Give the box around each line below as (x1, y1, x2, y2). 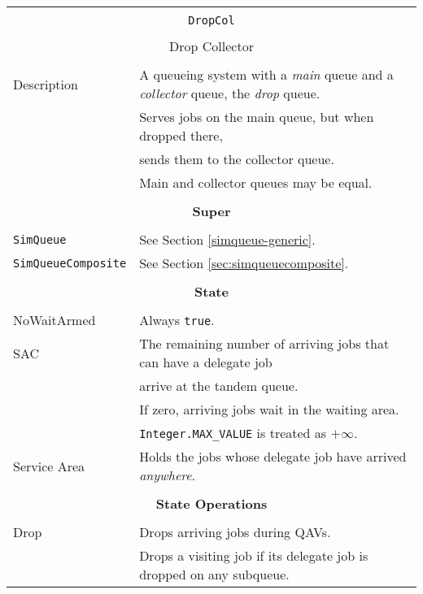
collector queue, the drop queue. (139, 84, 321, 102)
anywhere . (139, 466, 195, 484)
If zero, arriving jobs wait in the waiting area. (139, 400, 399, 418)
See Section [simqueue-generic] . (139, 230, 316, 249)
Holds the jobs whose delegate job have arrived (139, 447, 407, 466)
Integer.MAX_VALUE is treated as (139, 423, 327, 442)
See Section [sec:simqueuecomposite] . (139, 254, 349, 272)
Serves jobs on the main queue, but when (139, 107, 374, 126)
